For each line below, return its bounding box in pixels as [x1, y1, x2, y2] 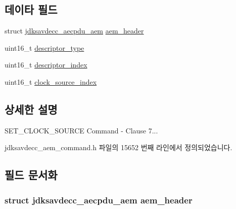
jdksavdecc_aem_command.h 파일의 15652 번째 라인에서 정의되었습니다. [5, 142, 232, 153]
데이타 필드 [5, 2, 58, 17]
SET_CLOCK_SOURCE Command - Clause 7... [5, 125, 158, 135]
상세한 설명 [5, 101, 58, 117]
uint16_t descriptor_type [5, 42, 84, 53]
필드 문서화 [5, 167, 58, 183]
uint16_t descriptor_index [5, 59, 87, 70]
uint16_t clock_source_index [5, 76, 97, 87]
